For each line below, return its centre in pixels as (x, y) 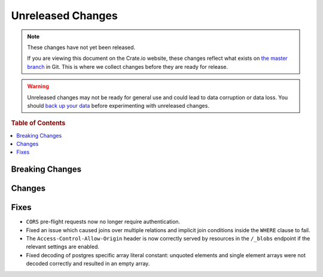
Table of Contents (38, 123)
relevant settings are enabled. (63, 247)
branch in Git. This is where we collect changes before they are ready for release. (128, 66)
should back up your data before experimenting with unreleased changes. (118, 105)
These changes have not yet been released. (81, 47)
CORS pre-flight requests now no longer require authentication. (103, 222)
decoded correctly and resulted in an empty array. (88, 264)
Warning (38, 86)
